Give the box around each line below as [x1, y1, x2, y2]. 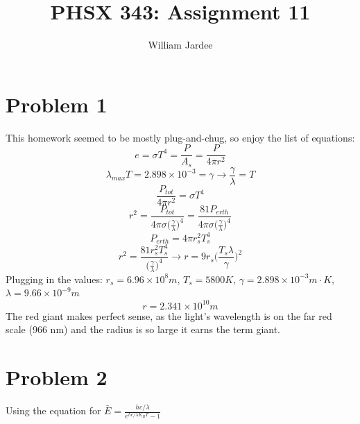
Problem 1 [6, 90, 108, 118]
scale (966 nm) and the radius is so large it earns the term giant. [6, 322, 281, 337]
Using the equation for [6, 403, 101, 418]
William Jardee [148, 37, 213, 52]
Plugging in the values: [6, 271, 103, 286]
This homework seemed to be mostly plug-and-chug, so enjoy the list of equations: [6, 130, 355, 144]
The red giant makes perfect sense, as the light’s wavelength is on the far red [6, 308, 332, 323]
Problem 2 [6, 362, 108, 391]
